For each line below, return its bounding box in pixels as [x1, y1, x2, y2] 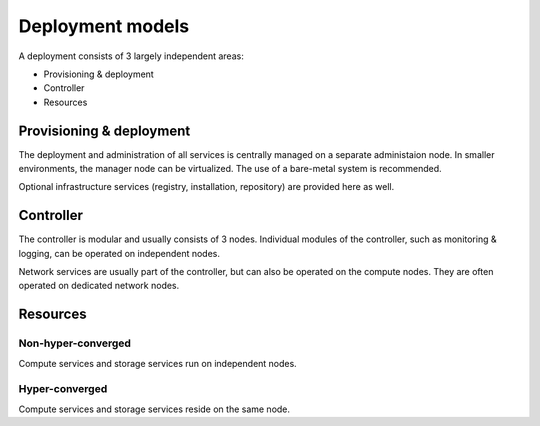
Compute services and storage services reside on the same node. [18, 403, 290, 415]
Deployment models [18, 15, 190, 37]
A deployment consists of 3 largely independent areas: [18, 50, 244, 62]
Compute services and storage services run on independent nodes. [18, 357, 297, 369]
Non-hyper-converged [18, 336, 132, 350]
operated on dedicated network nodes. [18, 280, 180, 292]
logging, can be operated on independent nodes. [18, 247, 220, 259]
